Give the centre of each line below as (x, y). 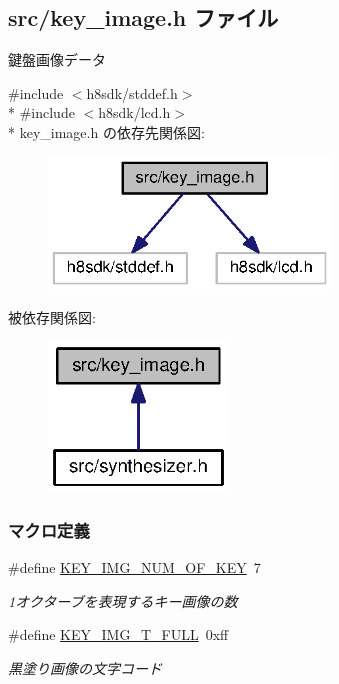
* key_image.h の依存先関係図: (106, 131)
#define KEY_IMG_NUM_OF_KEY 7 (134, 567)
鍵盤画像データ (57, 59)
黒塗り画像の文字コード (85, 668)
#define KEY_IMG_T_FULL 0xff (118, 634)
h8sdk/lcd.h (134, 112)
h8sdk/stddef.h (132, 92)
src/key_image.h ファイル (143, 17)
